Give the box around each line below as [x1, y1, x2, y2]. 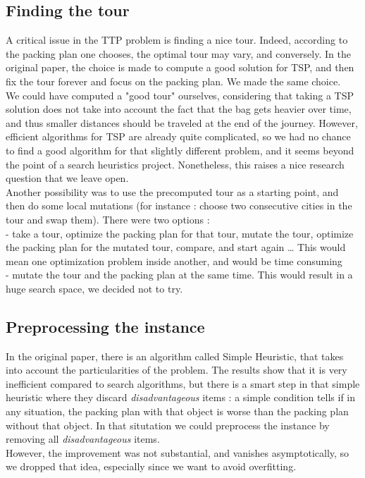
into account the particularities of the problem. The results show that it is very [6, 362, 347, 377]
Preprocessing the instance [6, 315, 205, 337]
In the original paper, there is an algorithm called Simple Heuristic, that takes [6, 348, 344, 363]
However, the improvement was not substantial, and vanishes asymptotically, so [6, 445, 349, 460]
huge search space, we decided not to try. [6, 281, 183, 295]
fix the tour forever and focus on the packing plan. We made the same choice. [6, 73, 341, 88]
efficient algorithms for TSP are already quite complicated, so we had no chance [6, 129, 351, 144]
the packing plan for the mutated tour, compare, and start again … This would [6, 240, 346, 255]
